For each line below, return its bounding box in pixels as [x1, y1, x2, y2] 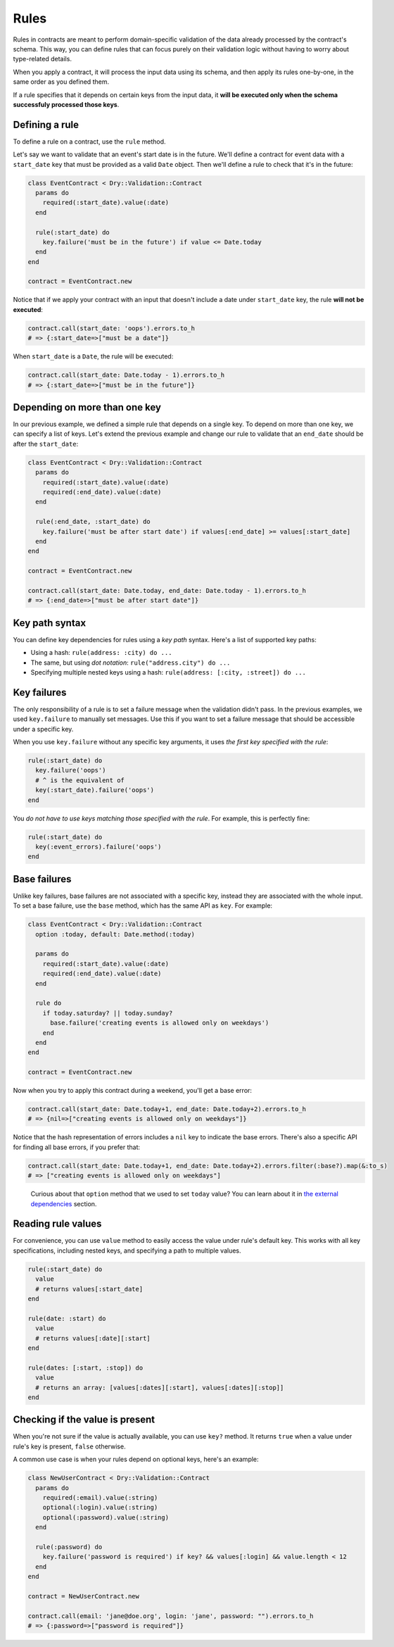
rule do [35, 999, 62, 1007]
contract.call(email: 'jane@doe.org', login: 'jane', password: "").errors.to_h [27, 1612, 314, 1620]
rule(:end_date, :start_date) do [35, 518, 151, 526]
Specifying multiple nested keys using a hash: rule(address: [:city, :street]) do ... [30, 668, 306, 676]
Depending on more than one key [13, 401, 162, 413]
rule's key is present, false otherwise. [13, 1442, 126, 1451]
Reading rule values [13, 1218, 102, 1230]
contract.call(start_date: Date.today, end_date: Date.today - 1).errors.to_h [27, 587, 306, 594]
